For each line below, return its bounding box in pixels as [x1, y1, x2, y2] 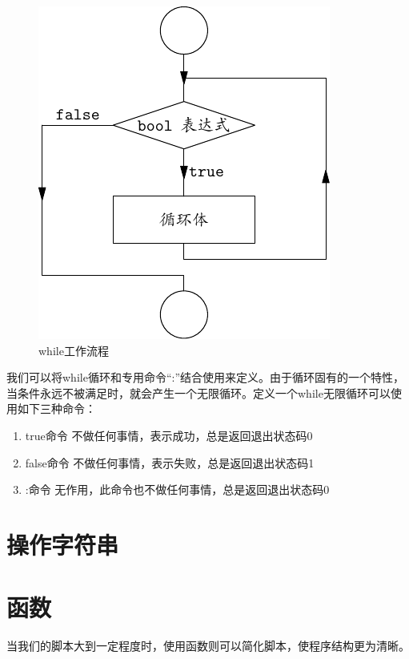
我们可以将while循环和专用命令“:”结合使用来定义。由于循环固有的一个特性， [6, 369, 404, 386]
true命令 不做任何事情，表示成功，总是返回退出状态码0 [25, 427, 313, 443]
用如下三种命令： [6, 400, 96, 417]
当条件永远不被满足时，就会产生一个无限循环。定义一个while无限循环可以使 [6, 384, 402, 401]
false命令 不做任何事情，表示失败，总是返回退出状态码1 [25, 454, 315, 471]
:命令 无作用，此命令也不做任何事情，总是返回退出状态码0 [25, 481, 330, 498]
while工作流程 [38, 342, 109, 358]
